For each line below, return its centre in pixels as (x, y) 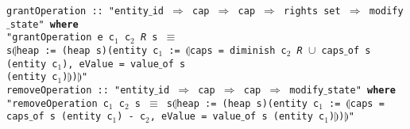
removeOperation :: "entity (81, 90)
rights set (312, 11)
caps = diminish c (238, 50)
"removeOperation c (58, 103)
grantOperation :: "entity (77, 11)
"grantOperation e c (61, 38)
